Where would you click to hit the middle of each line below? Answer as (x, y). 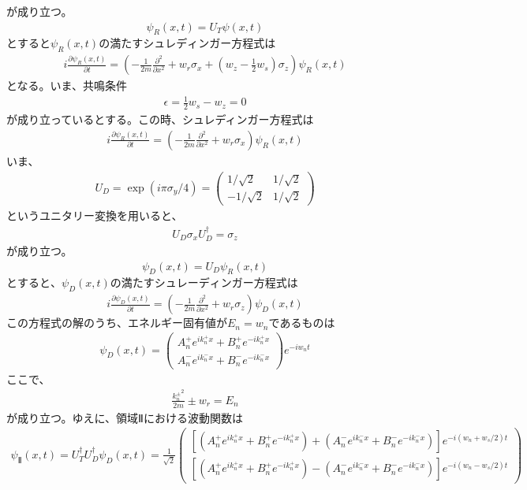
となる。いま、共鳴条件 (67, 85)
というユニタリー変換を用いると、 (95, 215)
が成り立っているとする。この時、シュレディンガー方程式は (160, 119)
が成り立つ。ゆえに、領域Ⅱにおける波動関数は (125, 417)
